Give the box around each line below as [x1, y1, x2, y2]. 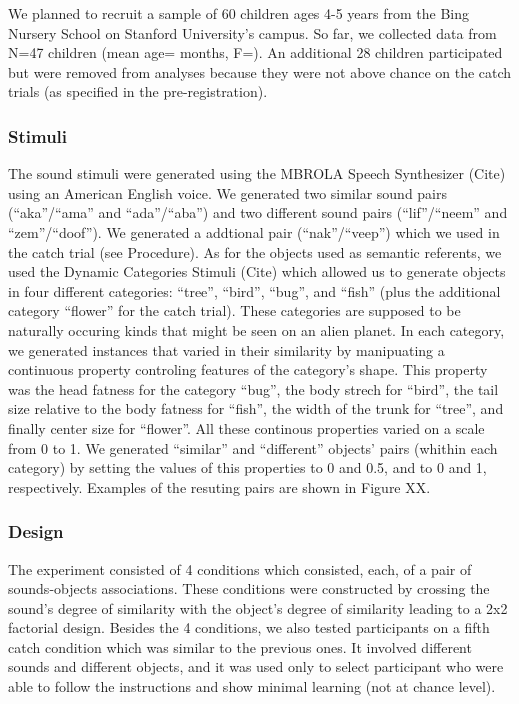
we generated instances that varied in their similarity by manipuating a [8, 339, 445, 360]
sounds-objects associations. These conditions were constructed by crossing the [8, 578, 490, 599]
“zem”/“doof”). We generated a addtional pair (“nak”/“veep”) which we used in [8, 221, 500, 242]
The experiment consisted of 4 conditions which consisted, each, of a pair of [8, 558, 472, 579]
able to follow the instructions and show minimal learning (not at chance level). [8, 676, 496, 697]
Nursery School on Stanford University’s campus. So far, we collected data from [8, 22, 497, 43]
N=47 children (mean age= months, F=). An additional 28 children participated [8, 42, 503, 63]
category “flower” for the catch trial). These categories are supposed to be [8, 300, 461, 321]
